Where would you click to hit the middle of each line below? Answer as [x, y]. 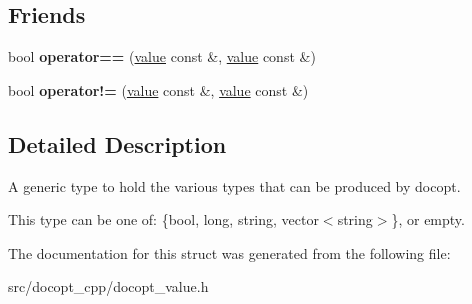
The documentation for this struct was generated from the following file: [229, 252]
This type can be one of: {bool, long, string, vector [163, 219]
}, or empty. [428, 219]
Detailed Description [117, 143]
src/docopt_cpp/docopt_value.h [108, 286]
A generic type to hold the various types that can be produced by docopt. [234, 185]
